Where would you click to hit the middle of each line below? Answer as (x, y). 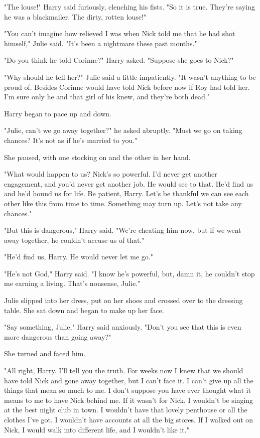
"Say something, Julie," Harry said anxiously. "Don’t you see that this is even (123, 327)
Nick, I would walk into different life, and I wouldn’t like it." (97, 429)
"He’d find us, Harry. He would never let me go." (79, 257)
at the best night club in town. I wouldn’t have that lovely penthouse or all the (126, 410)
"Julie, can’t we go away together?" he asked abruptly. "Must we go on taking (123, 130)
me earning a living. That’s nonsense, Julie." (72, 283)
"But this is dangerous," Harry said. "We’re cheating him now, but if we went (123, 230)
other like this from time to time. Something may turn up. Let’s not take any (123, 203)
